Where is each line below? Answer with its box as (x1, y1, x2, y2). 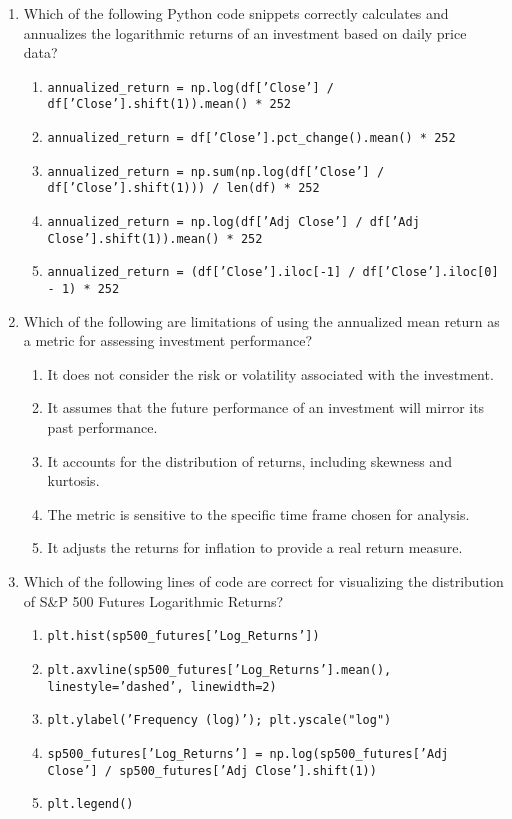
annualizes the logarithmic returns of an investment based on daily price (23, 22, 467, 43)
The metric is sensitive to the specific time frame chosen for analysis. (47, 503, 470, 524)
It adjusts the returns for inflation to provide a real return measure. (47, 537, 463, 558)
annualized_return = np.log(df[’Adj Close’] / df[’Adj (47, 215, 420, 230)
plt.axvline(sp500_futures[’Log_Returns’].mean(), (47, 662, 392, 677)
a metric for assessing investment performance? (23, 330, 313, 351)
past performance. (47, 417, 158, 438)
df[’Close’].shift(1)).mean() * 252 (47, 97, 291, 112)
